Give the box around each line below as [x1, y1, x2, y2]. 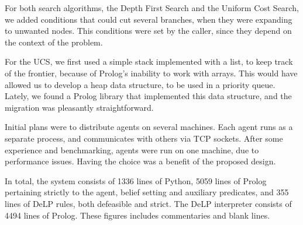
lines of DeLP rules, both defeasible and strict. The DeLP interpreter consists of [5, 197, 292, 209]
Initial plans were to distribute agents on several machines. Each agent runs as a [5, 121, 293, 133]
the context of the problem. [5, 36, 103, 48]
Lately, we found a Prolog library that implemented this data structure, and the [5, 90, 292, 102]
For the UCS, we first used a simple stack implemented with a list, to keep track [5, 55, 293, 68]
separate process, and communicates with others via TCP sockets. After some [5, 132, 283, 144]
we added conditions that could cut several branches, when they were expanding [5, 13, 292, 25]
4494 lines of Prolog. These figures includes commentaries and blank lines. [5, 209, 270, 221]
